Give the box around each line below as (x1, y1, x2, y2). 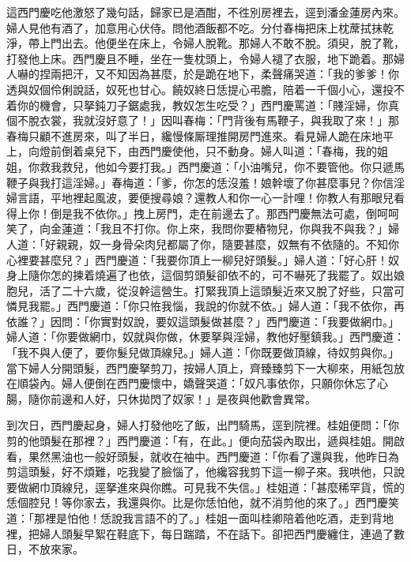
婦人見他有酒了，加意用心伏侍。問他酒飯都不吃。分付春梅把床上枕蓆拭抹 (6, 19, 383, 36)
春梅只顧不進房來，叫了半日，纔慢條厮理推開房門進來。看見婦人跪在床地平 (6, 127, 394, 144)
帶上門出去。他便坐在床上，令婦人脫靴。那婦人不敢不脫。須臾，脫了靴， (28, 35, 405, 51)
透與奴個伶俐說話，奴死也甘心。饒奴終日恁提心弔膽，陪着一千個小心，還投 (6, 81, 394, 97)
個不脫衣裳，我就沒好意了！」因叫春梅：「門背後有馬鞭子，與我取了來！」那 (6, 112, 399, 129)
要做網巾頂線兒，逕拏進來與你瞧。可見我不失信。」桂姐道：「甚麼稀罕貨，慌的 (6, 478, 405, 495)
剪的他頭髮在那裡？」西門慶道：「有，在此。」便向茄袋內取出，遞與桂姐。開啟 (6, 433, 405, 449)
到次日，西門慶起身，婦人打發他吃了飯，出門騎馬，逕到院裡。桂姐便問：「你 (6, 417, 399, 433)
